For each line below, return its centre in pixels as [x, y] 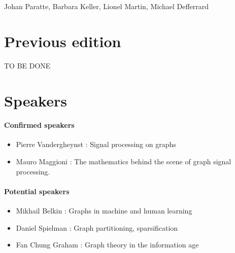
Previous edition [63, 41]
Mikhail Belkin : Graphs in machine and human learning [104, 211]
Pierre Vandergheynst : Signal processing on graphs [96, 144]
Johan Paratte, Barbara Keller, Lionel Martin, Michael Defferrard [107, 6]
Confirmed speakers [39, 125]
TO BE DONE [27, 65]
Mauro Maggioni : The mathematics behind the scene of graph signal [124, 161]
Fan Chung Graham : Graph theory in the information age [107, 245]
